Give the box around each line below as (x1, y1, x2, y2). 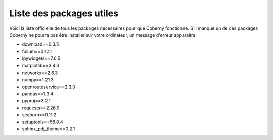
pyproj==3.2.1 (22, 98, 51, 104)
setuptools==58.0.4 (22, 119, 63, 125)
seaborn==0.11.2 (22, 112, 57, 118)
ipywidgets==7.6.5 (22, 55, 61, 61)
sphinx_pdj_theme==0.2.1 (22, 126, 75, 132)
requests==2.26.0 (22, 105, 60, 111)
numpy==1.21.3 (22, 77, 54, 83)
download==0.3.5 (22, 41, 59, 47)
